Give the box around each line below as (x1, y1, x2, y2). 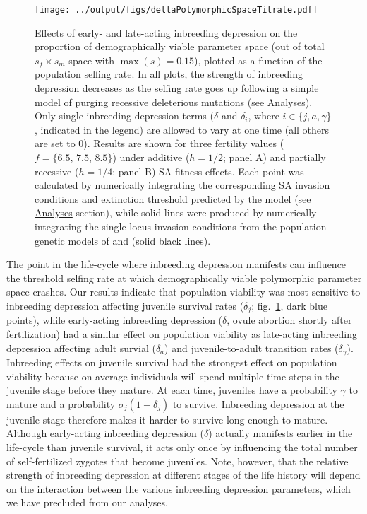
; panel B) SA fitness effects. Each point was (112, 163, 304, 178)
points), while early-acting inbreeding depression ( (6, 313, 223, 327)
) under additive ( (112, 150, 190, 164)
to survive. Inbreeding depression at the (172, 396, 344, 411)
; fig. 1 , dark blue (251, 298, 327, 313)
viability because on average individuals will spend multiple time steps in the (6, 368, 339, 383)
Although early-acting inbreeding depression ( (6, 426, 204, 440)
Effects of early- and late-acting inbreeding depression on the (35, 25, 298, 40)
